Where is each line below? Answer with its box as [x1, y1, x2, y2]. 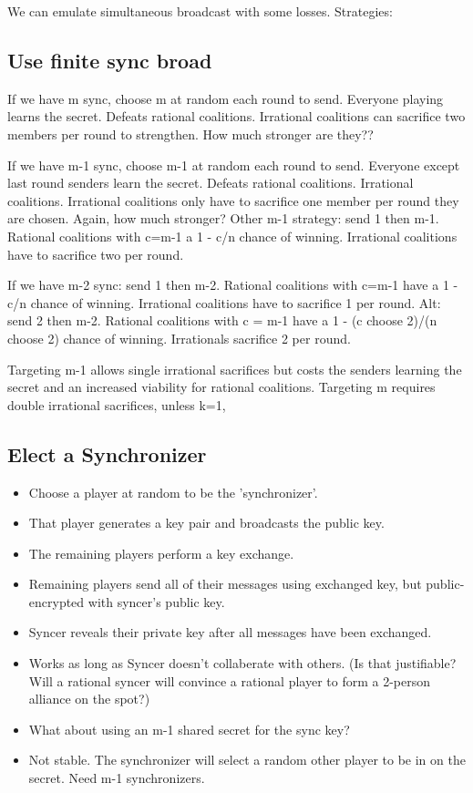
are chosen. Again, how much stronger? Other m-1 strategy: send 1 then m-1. [7, 209, 439, 228]
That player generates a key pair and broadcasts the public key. [28, 513, 385, 532]
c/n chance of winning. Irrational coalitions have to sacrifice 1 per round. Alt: [7, 293, 441, 312]
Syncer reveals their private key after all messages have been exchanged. [28, 623, 432, 642]
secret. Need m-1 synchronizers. [28, 768, 205, 788]
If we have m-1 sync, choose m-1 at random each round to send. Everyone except [7, 155, 460, 174]
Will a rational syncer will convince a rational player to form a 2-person [28, 671, 431, 690]
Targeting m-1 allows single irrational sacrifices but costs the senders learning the [7, 359, 462, 378]
